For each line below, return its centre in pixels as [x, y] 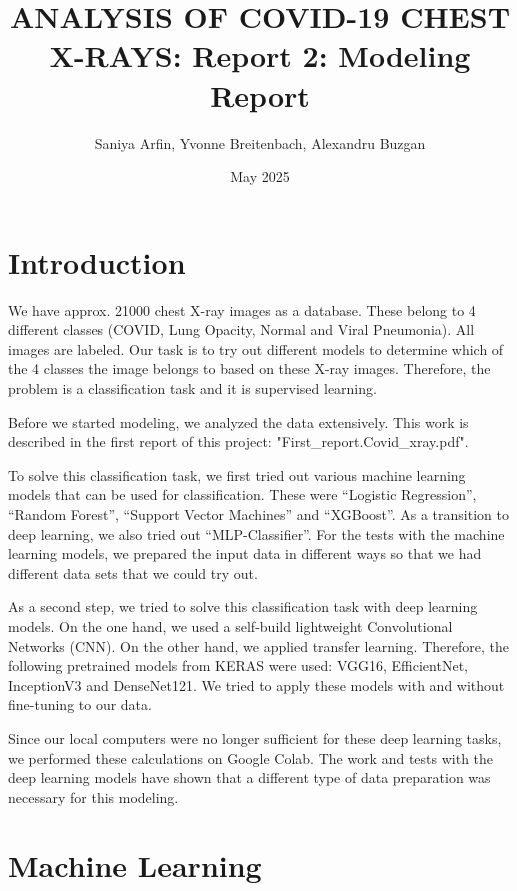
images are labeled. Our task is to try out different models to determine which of [256, 348]
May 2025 [260, 176]
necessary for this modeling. [93, 796]
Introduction [97, 261]
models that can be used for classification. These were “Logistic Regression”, [242, 494]
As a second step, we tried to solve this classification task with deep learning [243, 606]
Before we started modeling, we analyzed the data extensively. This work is [238, 421]
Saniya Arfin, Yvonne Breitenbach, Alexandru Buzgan [260, 142]
